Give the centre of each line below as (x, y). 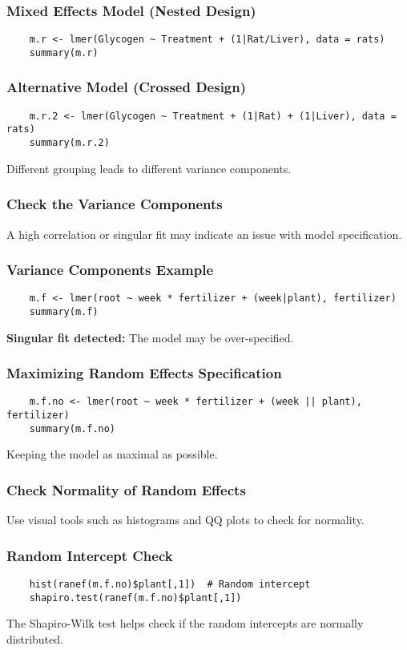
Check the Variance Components (115, 204)
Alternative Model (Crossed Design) (127, 87)
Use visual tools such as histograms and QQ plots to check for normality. (185, 520)
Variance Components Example (110, 270)
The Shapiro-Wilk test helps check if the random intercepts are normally (185, 623)
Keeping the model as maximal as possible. (112, 454)
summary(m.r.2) (69, 143)
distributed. (35, 638)
